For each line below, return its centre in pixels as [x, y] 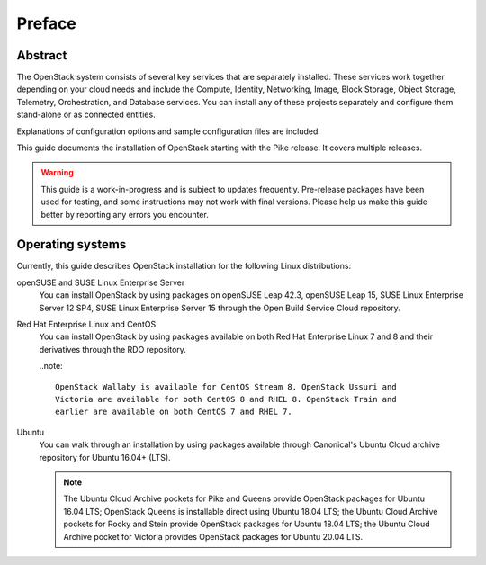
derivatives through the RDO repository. [112, 349]
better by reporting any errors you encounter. [125, 214]
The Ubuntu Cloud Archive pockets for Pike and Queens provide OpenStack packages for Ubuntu [244, 498]
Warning [57, 173]
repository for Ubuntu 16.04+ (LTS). [105, 457]
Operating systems [72, 244]
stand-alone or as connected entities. [86, 115]
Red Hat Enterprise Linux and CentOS [86, 325]
